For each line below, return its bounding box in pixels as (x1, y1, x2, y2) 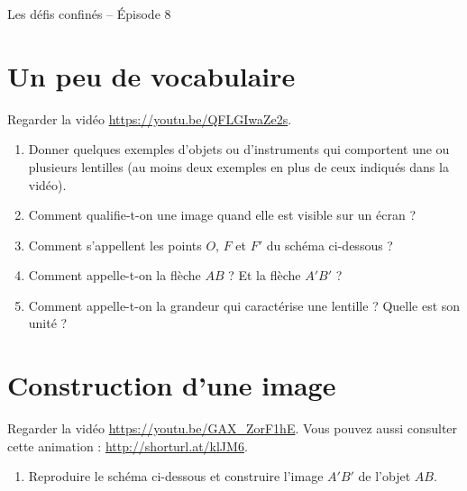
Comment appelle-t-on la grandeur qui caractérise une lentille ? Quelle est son (28, 296, 461, 314)
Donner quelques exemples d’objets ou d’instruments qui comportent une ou (28, 140, 450, 159)
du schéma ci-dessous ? (266, 235, 393, 254)
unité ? (28, 314, 68, 332)
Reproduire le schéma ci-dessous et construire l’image (28, 467, 324, 486)
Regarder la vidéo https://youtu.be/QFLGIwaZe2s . (7, 109, 292, 128)
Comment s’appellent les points (28, 235, 202, 254)
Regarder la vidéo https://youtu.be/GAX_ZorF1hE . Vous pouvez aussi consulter (7, 419, 458, 438)
